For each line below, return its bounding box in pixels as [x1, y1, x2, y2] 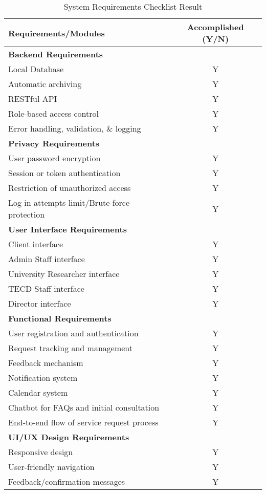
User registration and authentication [8, 327, 139, 339]
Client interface [8, 238, 63, 250]
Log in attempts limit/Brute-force [8, 197, 130, 208]
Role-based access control [8, 108, 99, 119]
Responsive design [8, 446, 73, 458]
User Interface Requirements [8, 223, 127, 235]
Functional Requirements [8, 312, 112, 324]
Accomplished [187, 21, 244, 33]
